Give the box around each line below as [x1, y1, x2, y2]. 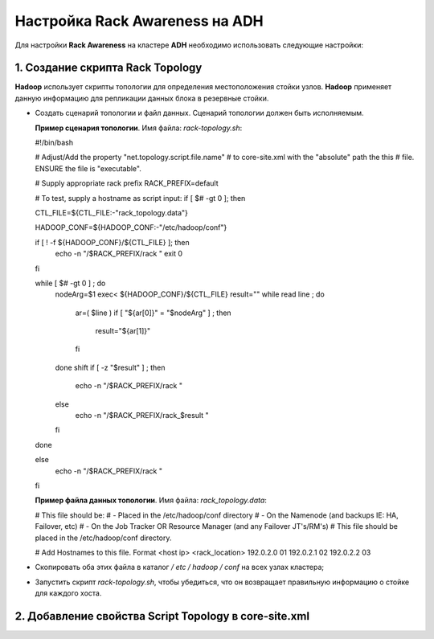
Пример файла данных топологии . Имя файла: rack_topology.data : [35, 495, 267, 506]
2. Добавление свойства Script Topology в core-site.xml [14, 609, 309, 623]
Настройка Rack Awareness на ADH [14, 12, 264, 30]
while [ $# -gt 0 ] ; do [35, 278, 106, 288]
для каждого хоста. [35, 588, 102, 598]
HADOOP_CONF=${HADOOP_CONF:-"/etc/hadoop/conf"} [35, 223, 227, 232]
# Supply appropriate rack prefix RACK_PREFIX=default [35, 178, 219, 188]
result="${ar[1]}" [95, 326, 151, 336]
